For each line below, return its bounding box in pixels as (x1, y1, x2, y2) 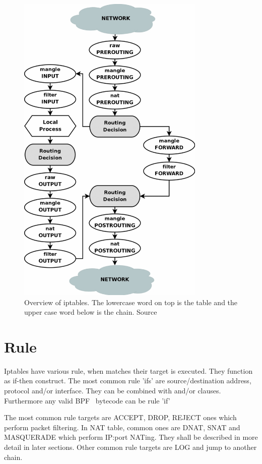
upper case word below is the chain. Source (24, 307, 157, 317)
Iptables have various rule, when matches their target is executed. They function (4, 365, 253, 376)
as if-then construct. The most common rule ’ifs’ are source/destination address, (4, 375, 251, 386)
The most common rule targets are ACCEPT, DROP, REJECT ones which (4, 412, 237, 423)
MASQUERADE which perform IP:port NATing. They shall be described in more (4, 432, 258, 442)
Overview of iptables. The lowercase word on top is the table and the (24, 297, 238, 307)
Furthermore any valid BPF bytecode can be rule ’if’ (4, 395, 170, 405)
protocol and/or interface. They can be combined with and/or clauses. (4, 385, 221, 396)
